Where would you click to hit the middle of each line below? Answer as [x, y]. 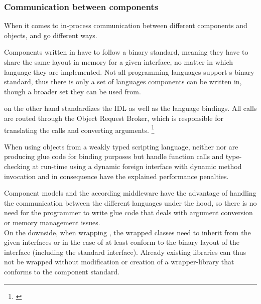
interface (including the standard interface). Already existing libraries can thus [125, 252]
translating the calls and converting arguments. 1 [79, 129]
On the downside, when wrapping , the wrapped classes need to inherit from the [127, 232]
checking [17, 166]
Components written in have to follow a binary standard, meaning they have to [126, 52]
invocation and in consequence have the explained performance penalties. [116, 176]
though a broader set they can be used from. [73, 91]
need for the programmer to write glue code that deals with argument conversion [128, 212]
